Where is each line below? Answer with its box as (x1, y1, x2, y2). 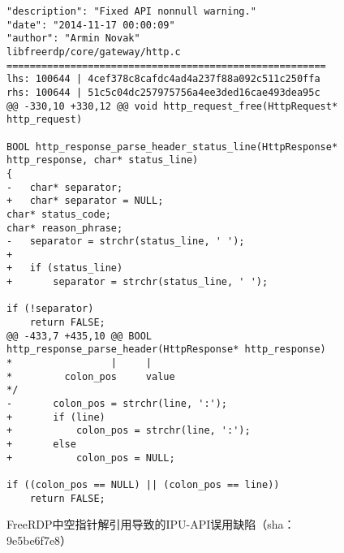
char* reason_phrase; (6, 222, 123, 234)
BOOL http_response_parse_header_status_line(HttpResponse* (6, 140, 338, 153)
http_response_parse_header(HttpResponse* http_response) (6, 343, 326, 356)
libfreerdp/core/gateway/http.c (6, 45, 181, 58)
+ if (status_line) (6, 262, 123, 274)
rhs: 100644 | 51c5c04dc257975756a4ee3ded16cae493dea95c (6, 86, 320, 98)
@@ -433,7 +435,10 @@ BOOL (6, 330, 152, 342)
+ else (6, 439, 76, 450)
